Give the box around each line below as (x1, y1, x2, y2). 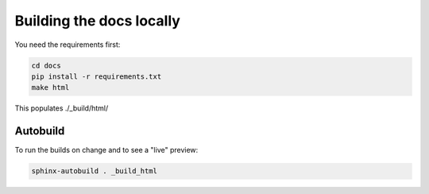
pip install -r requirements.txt (31, 72, 162, 81)
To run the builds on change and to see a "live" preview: (14, 145, 199, 155)
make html (31, 83, 70, 92)
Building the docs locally (14, 12, 180, 29)
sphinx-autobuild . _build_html (31, 167, 158, 176)
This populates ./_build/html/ (14, 103, 109, 113)
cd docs (31, 60, 61, 70)
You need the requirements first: (14, 40, 121, 49)
